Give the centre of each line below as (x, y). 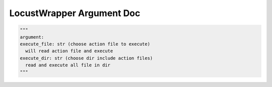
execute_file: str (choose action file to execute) (85, 44)
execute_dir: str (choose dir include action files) (86, 58)
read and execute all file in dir (68, 65)
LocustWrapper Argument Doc (75, 13)
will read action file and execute (69, 51)
